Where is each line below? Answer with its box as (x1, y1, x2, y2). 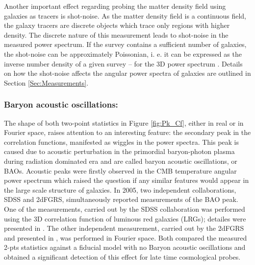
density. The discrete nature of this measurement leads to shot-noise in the (4, 29, 229, 40)
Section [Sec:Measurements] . (4, 77, 89, 88)
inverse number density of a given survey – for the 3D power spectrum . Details (4, 58, 243, 68)
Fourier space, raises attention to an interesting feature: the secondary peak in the (4, 127, 251, 137)
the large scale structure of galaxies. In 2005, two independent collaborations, (4, 184, 236, 195)
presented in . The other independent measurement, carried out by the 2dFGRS (4, 223, 244, 233)
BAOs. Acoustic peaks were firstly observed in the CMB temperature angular (4, 165, 237, 176)
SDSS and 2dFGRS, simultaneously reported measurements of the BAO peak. (4, 194, 238, 204)
